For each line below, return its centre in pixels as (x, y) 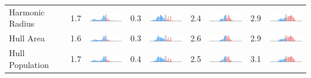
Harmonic (27, 12)
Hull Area (27, 38)
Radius (22, 23)
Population (29, 64)
